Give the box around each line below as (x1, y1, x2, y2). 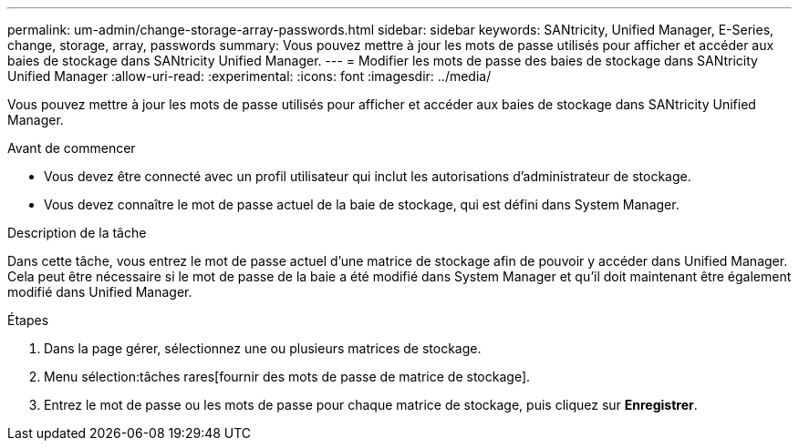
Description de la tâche (7, 225, 147, 240)
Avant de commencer (7, 140, 136, 156)
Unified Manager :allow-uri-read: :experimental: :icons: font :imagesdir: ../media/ (7, 68, 492, 84)
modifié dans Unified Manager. (7, 284, 192, 300)
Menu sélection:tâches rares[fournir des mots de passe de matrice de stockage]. (44, 369, 531, 384)
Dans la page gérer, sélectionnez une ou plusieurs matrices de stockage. (44, 341, 482, 356)
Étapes (7, 312, 49, 328)
